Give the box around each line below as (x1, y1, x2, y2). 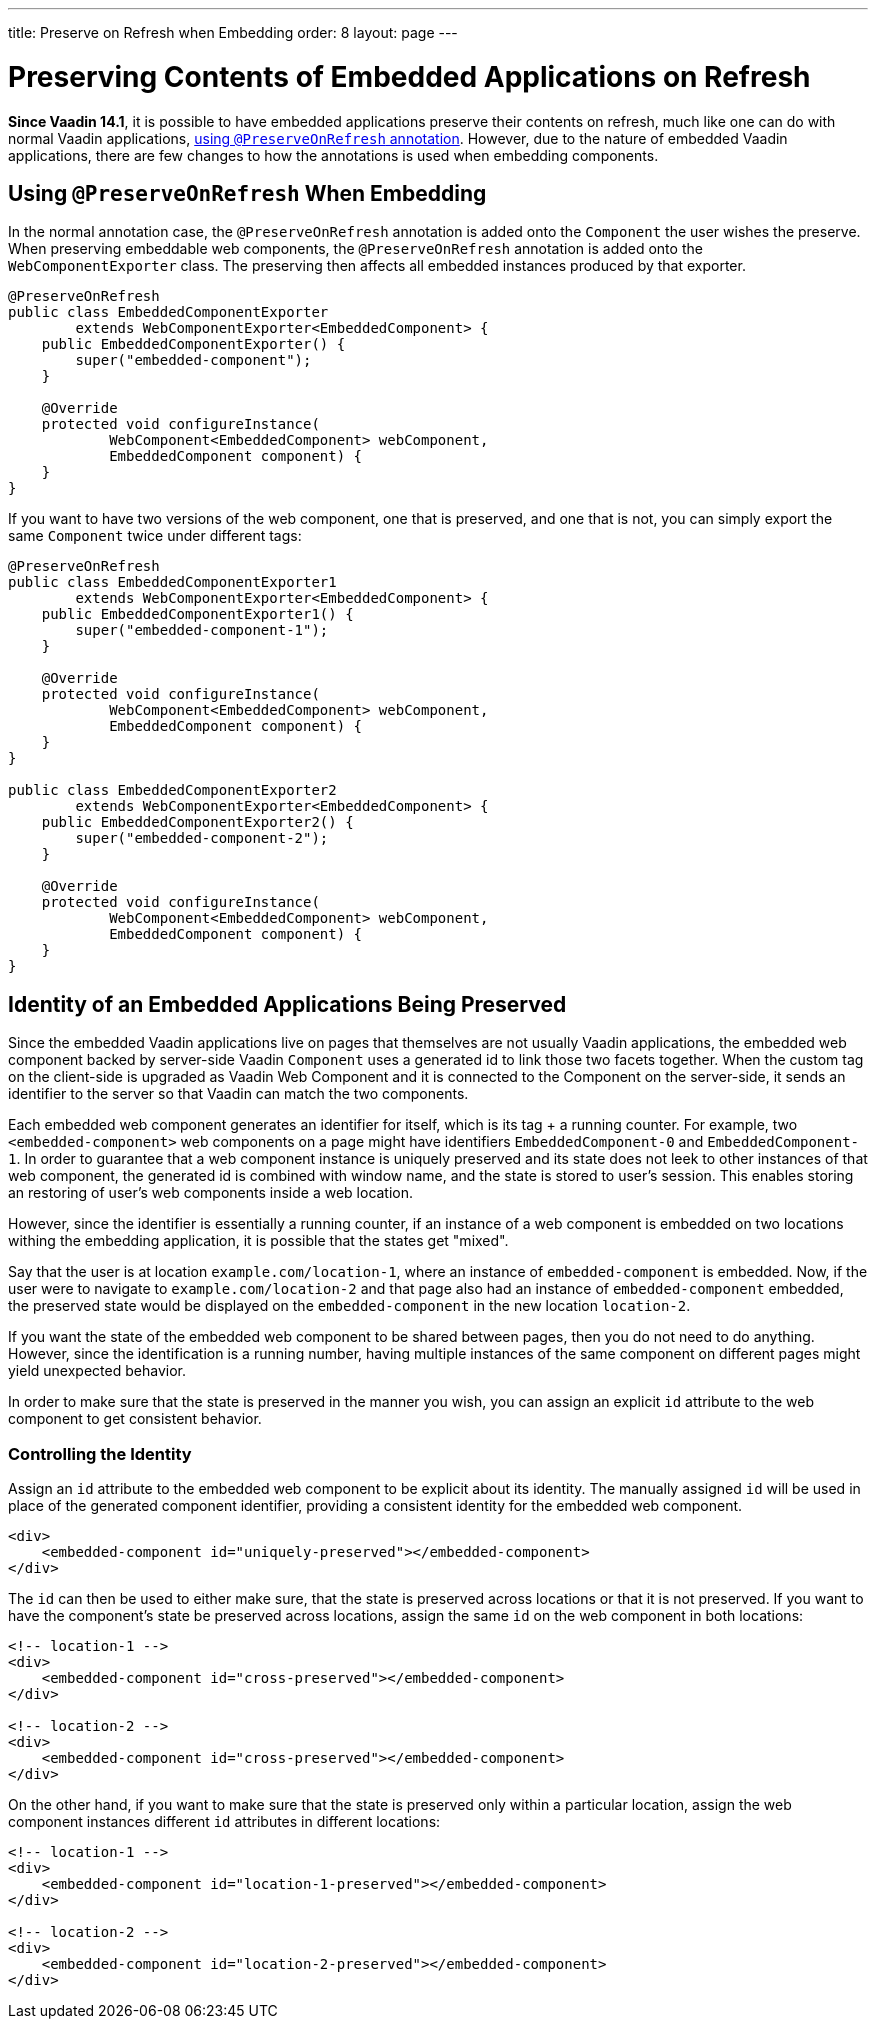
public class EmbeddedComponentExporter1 (8, 574, 337, 591)
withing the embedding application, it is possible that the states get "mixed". (8, 1232, 509, 1250)
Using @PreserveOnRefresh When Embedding (8, 180, 487, 206)
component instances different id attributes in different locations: (8, 1812, 441, 1830)
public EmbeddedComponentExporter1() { (41, 606, 354, 623)
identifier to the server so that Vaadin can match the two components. (8, 1085, 469, 1103)
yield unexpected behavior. (8, 1362, 186, 1380)
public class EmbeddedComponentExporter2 (8, 782, 337, 799)
